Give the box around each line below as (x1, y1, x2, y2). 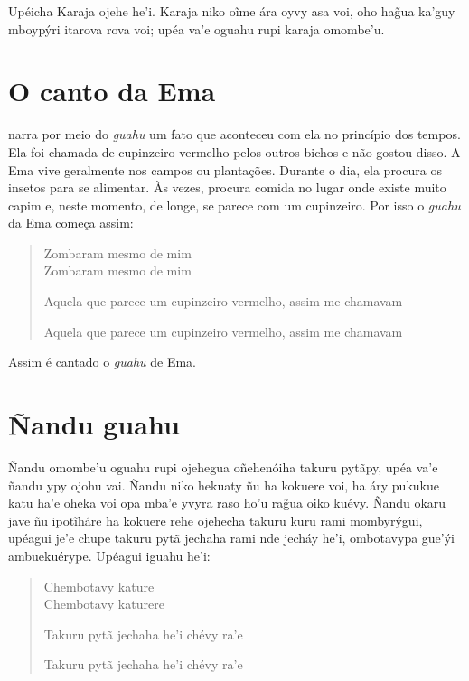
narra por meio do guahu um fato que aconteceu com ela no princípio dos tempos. (8, 125, 461, 144)
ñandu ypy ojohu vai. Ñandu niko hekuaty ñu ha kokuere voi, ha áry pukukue (8, 475, 439, 494)
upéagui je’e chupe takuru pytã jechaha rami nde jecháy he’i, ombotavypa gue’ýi (8, 528, 455, 547)
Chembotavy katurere (43, 594, 164, 613)
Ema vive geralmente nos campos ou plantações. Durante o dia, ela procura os (8, 160, 442, 179)
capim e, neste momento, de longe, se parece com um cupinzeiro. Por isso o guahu (8, 195, 461, 214)
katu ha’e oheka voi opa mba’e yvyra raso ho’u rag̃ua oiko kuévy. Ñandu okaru (8, 493, 446, 512)
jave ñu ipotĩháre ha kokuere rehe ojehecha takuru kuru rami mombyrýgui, (8, 510, 423, 529)
